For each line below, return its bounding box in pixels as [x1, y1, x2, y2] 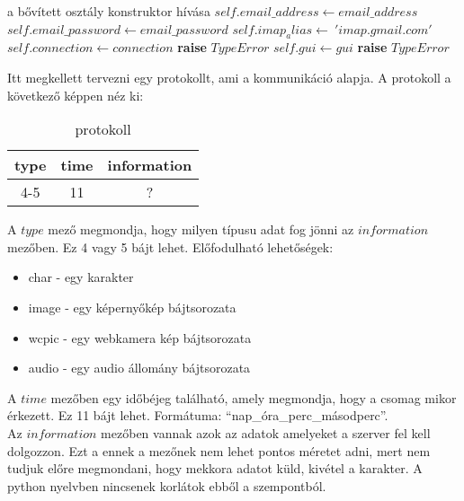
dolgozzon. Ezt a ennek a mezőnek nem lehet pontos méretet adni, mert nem [7, 441, 431, 460]
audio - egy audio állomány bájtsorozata [28, 358, 251, 377]
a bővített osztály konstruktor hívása [7, 2, 210, 20]
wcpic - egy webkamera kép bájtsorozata [28, 328, 252, 347]
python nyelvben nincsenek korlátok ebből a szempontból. [7, 476, 326, 495]
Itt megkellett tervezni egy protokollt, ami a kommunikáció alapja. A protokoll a [7, 67, 451, 86]
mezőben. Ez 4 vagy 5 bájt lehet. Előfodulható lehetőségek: [7, 237, 334, 256]
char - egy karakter [28, 268, 134, 286]
